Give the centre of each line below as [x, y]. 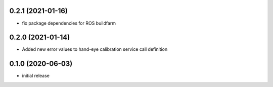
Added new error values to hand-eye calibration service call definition [95, 49]
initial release [36, 76]
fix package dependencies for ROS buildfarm [69, 23]
